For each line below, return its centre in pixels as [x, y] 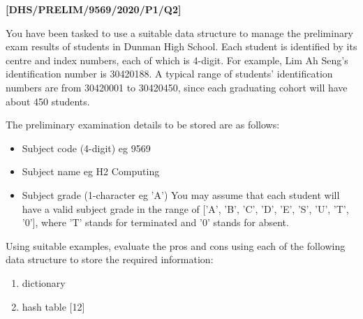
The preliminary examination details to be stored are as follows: [143, 125]
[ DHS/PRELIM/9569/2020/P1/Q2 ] [94, 9]
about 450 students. [48, 101]
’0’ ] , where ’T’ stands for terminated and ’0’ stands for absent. [155, 222]
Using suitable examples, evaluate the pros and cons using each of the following [176, 245]
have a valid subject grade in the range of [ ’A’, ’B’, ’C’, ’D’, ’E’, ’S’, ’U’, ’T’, [185, 208]
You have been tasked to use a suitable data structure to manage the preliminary [179, 32]
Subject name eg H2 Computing [91, 171]
